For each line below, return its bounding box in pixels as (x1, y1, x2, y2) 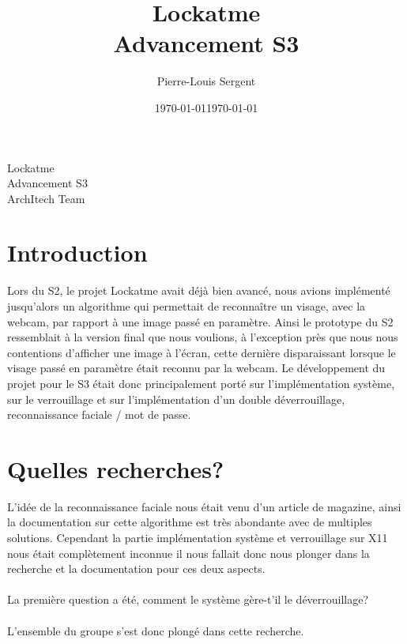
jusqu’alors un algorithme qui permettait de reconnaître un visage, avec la (7, 298, 366, 314)
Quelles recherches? (7, 452, 224, 484)
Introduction (7, 236, 148, 269)
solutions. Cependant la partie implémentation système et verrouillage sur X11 (7, 529, 388, 546)
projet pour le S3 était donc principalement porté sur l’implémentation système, (7, 375, 395, 391)
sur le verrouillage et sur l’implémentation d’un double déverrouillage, (7, 390, 345, 407)
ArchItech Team (7, 190, 85, 206)
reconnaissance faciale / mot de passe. (7, 406, 191, 423)
